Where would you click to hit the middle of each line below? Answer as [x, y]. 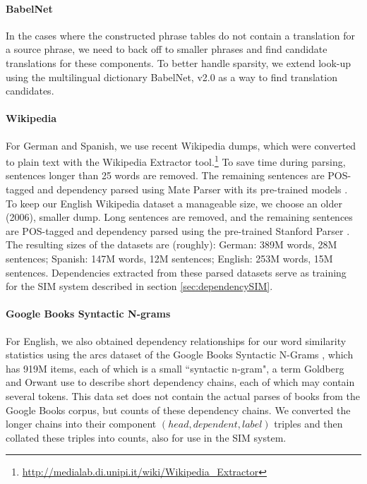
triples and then [308, 424]
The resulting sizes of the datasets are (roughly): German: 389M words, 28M [172, 244]
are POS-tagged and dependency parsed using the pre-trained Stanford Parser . [178, 230]
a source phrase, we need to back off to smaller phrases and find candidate [167, 49]
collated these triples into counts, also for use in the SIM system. [146, 437]
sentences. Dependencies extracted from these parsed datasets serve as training [176, 272]
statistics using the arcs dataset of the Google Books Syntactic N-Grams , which [180, 355]
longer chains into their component [81, 424]
